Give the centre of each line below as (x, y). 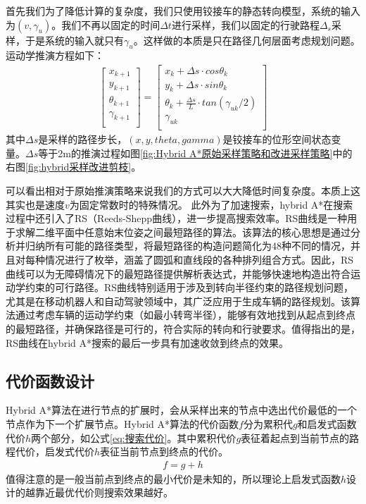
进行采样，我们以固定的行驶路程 (245, 24)
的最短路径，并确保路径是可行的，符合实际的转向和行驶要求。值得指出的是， (183, 328)
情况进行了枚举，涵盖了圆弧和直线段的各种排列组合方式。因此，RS (199, 259)
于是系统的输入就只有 (74, 40)
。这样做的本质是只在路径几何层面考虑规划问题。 (247, 40)
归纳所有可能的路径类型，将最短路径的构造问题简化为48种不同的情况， (188, 246)
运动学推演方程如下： (55, 55)
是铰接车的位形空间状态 (277, 139)
